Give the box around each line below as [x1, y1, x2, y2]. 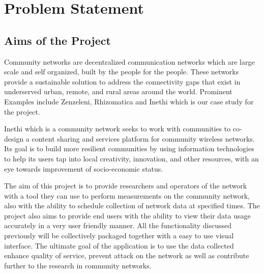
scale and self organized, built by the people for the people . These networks [4, 66, 239, 77]
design [4, 133, 24, 144]
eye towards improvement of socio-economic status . [4, 163, 163, 174]
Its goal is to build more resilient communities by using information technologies [4, 143, 254, 154]
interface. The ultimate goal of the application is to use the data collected [4, 240, 234, 251]
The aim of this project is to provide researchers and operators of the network [4, 180, 247, 191]
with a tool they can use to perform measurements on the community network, [4, 190, 250, 201]
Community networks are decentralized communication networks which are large [4, 56, 255, 67]
